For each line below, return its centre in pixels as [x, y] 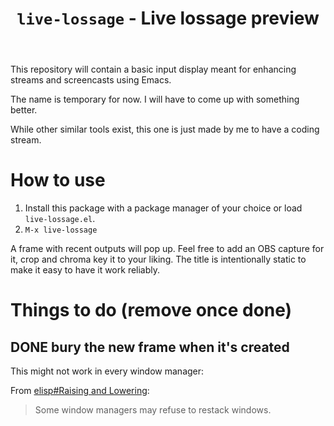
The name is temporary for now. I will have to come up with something [155, 99]
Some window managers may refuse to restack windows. [153, 410]
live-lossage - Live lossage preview [168, 18]
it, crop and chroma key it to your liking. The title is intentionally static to [158, 259]
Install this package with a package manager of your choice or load [163, 208]
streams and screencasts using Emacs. [91, 80]
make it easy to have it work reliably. [85, 270]
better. [24, 110]
